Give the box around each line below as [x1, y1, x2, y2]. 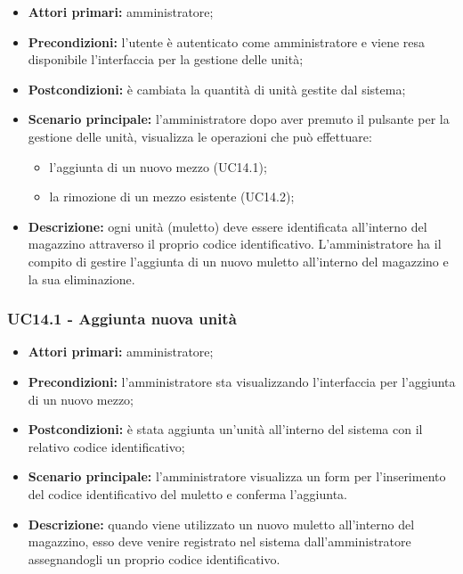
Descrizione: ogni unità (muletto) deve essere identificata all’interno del [28, 217, 427, 235]
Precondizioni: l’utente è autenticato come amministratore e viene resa [28, 32, 426, 51]
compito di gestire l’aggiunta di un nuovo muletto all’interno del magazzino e [28, 251, 449, 270]
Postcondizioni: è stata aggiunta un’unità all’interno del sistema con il [28, 420, 423, 439]
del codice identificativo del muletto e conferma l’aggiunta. [28, 484, 347, 503]
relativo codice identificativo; [28, 437, 185, 455]
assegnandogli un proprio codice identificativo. [28, 549, 280, 568]
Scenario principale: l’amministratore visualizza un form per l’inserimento [28, 467, 446, 486]
